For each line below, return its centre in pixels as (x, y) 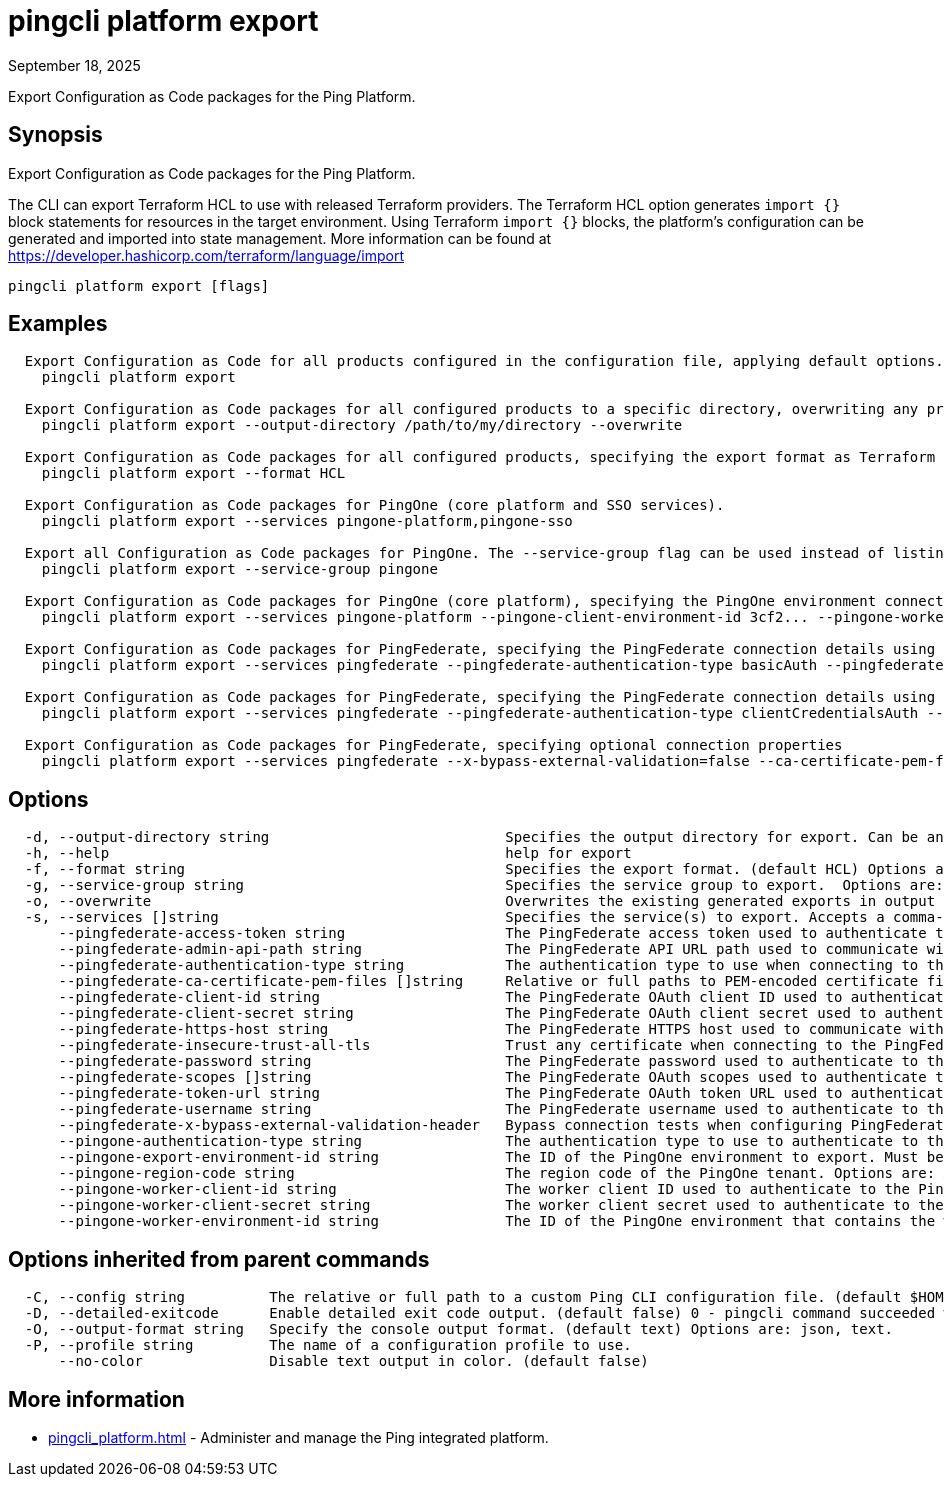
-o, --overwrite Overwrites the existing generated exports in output (480, 901)
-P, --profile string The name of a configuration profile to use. (328, 1345)
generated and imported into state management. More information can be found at (280, 238)
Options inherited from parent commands (219, 1259)
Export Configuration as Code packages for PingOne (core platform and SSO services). (374, 505)
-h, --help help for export (328, 853)
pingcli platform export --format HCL (193, 473)
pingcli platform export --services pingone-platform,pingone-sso (307, 521)
